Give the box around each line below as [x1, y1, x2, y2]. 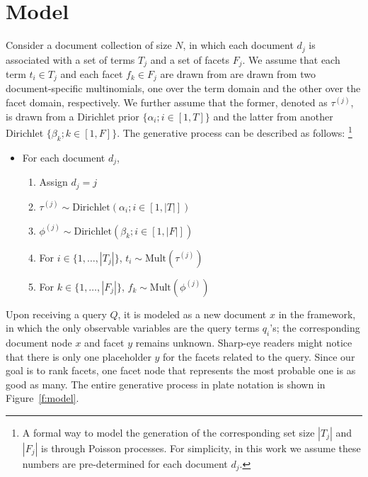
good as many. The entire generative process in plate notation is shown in [6, 376, 326, 391]
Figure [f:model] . [6, 391, 79, 405]
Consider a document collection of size [6, 38, 172, 52]
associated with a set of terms [6, 52, 135, 67]
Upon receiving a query [6, 306, 107, 321]
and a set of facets [150, 52, 230, 67]
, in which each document [183, 38, 294, 52]
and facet [84, 335, 125, 350]
